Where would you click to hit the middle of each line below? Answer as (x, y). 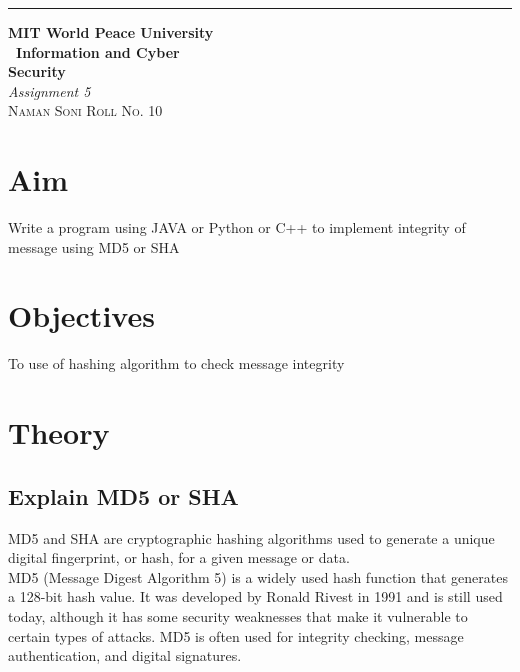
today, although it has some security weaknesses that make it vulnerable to (238, 615)
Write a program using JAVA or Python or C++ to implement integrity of (237, 227)
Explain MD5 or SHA (123, 495)
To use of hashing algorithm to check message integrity (176, 363)
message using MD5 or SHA (94, 246)
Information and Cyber (98, 51)
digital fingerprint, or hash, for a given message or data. (179, 557)
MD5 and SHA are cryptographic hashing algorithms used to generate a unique (251, 537)
